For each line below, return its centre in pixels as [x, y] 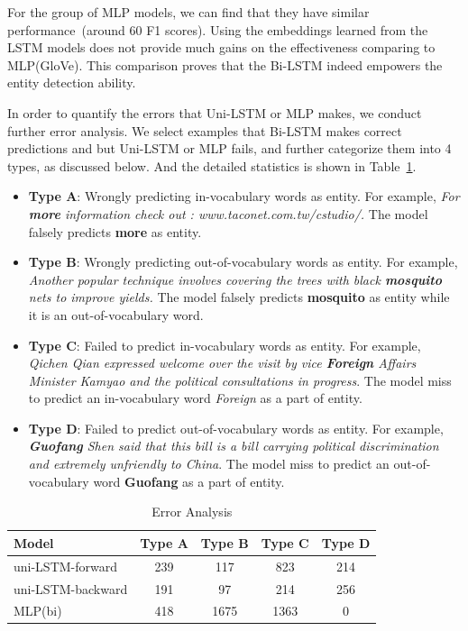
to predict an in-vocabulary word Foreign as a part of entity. [195, 398]
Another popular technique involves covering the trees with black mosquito [235, 279]
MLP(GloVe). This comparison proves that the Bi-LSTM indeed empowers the [225, 64]
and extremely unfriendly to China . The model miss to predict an [209, 464]
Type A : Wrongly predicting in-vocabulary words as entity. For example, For [244, 196]
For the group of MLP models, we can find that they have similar [188, 12]
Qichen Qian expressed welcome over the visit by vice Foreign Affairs [222, 363]
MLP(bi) [38, 611]
